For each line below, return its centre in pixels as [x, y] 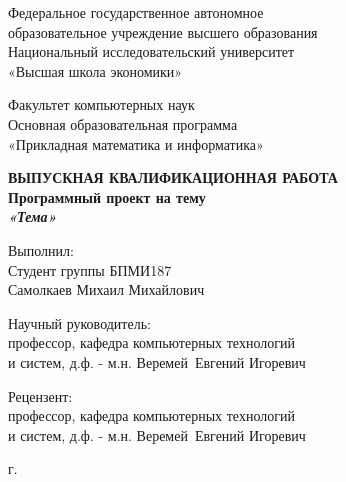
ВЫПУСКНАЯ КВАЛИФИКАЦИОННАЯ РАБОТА [173, 177]
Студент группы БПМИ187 [90, 269]
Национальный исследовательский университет [151, 51]
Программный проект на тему [107, 196]
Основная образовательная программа [123, 123]
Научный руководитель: [79, 322]
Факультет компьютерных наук [101, 104]
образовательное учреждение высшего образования [163, 31]
